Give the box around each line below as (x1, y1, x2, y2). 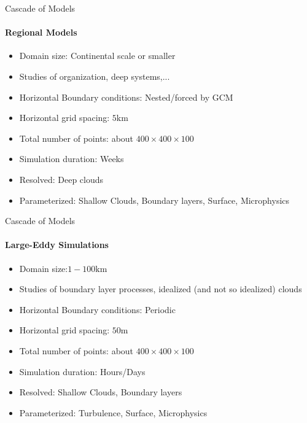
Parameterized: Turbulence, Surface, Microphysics (19, 406, 208, 419)
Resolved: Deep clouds (19, 173, 104, 185)
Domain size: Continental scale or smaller (19, 49, 176, 62)
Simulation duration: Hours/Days (19, 365, 146, 378)
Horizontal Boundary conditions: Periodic (19, 303, 176, 316)
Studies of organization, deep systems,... (19, 69, 170, 82)
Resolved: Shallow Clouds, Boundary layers (19, 386, 182, 398)
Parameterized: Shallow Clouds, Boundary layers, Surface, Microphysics (19, 193, 290, 206)
